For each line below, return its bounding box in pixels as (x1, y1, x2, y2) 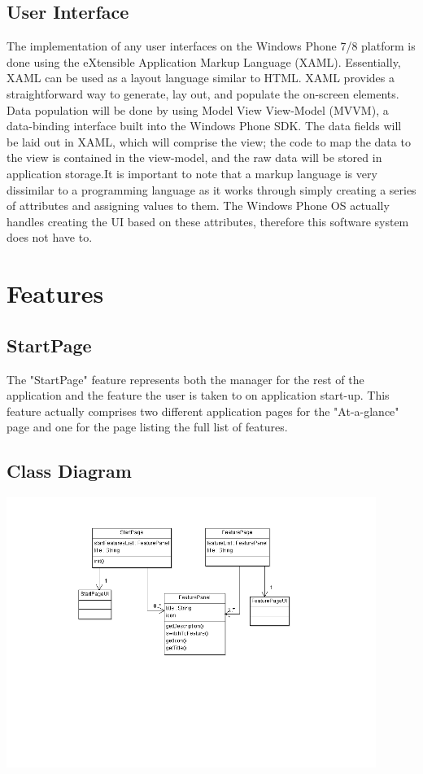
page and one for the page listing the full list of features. (7, 418, 288, 435)
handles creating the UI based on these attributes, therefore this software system (7, 212, 409, 230)
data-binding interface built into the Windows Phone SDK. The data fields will (7, 117, 402, 134)
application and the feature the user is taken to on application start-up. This (7, 387, 390, 404)
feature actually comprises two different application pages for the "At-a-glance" (7, 402, 399, 419)
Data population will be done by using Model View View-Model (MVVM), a (7, 101, 389, 118)
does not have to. (7, 229, 93, 246)
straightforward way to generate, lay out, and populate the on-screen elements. (7, 85, 399, 102)
